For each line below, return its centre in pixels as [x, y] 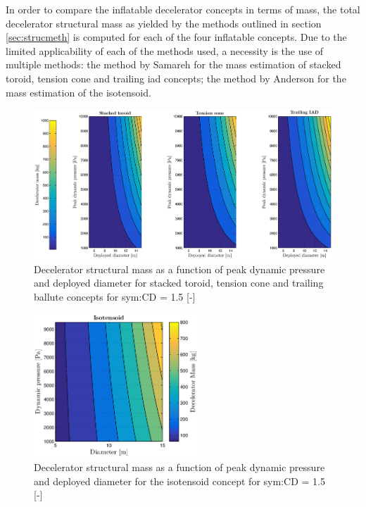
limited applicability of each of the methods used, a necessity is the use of [165, 50]
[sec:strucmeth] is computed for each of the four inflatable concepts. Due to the [176, 37]
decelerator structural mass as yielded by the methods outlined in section [164, 23]
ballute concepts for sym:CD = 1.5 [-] [115, 296]
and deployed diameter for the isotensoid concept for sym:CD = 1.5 [179, 481]
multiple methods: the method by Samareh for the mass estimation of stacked [173, 64]
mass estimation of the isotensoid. [78, 92]
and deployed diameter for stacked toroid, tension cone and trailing [179, 283]
